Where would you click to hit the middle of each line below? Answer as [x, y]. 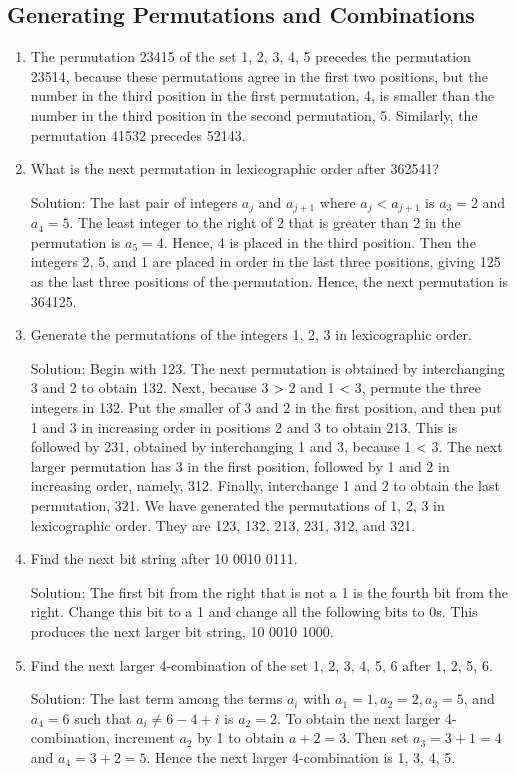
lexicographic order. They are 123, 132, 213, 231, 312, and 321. [223, 524]
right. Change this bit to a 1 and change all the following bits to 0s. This [254, 611]
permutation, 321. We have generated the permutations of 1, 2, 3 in [237, 504]
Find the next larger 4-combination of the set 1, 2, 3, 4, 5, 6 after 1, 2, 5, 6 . [261, 664]
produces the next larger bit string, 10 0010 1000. [182, 630]
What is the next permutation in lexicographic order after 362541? [235, 168]
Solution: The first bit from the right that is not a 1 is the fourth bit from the [269, 591]
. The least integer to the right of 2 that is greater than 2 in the [265, 222]
